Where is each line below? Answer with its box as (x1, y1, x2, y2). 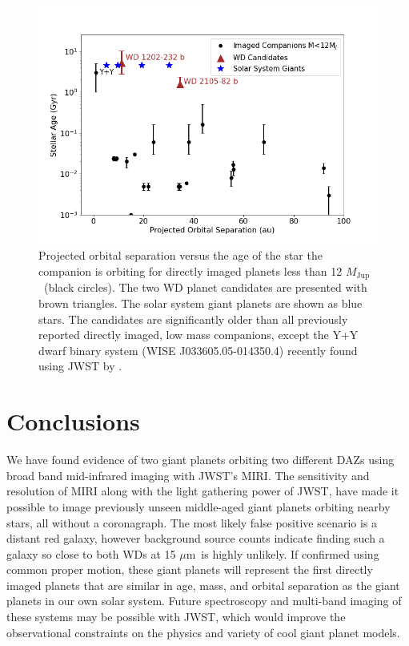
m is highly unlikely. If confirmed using (186, 545, 379, 562)
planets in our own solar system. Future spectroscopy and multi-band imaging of (6, 592, 402, 609)
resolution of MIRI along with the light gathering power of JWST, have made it (6, 482, 399, 499)
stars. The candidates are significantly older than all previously (38, 310, 348, 327)
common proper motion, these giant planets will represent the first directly (6, 561, 373, 578)
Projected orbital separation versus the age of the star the (38, 247, 323, 264)
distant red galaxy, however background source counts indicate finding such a (6, 530, 385, 547)
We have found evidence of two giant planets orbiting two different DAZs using (6, 451, 395, 468)
